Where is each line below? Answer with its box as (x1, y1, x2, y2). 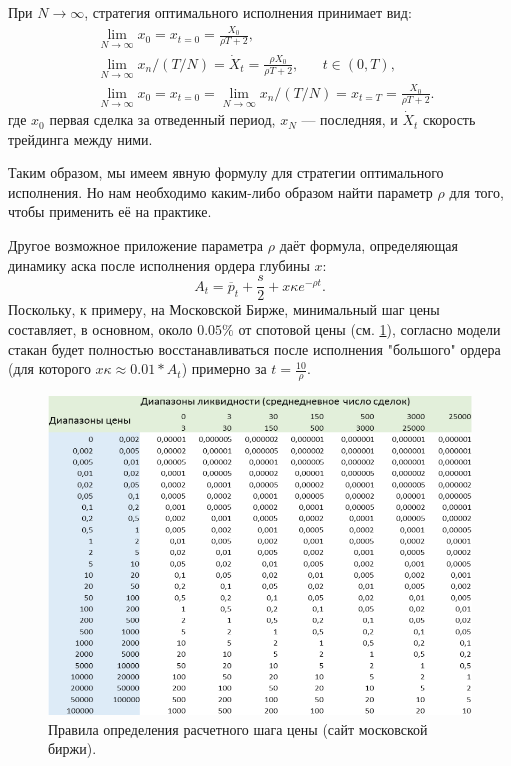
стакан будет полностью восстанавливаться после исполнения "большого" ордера (8, 338, 501, 359)
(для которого (8, 358, 91, 379)
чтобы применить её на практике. (8, 201, 212, 222)
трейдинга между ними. (8, 128, 153, 149)
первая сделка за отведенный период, (49, 109, 276, 130)
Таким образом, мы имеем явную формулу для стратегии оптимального (8, 162, 444, 183)
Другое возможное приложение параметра (8, 235, 264, 256)
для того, (449, 181, 504, 202)
